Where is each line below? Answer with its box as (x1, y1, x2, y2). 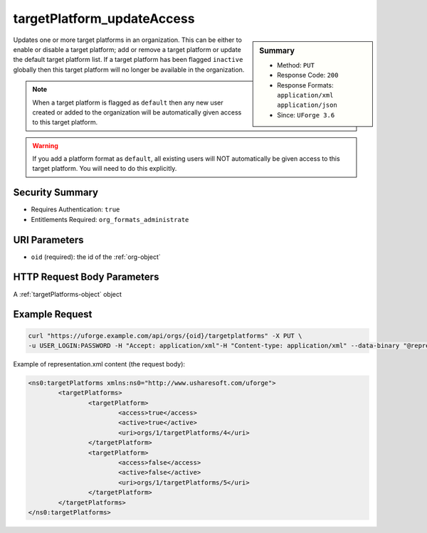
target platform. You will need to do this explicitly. (32, 164, 177, 173)
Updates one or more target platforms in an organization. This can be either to (13, 36, 242, 44)
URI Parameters (13, 233, 85, 246)
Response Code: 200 (277, 71, 339, 80)
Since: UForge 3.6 (277, 110, 335, 119)
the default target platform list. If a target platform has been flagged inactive (13, 56, 243, 64)
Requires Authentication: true (31, 205, 120, 213)
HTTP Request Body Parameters (13, 271, 159, 283)
